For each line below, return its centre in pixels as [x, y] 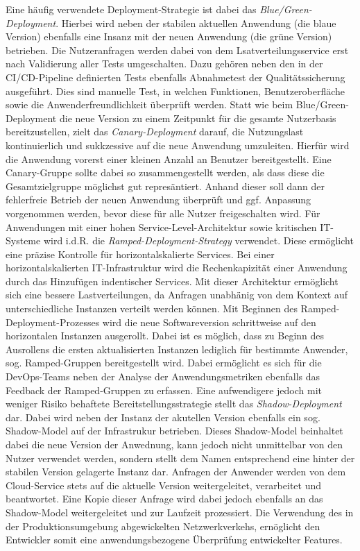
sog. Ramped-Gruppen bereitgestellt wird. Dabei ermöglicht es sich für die [164, 363]
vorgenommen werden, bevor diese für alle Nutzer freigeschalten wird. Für [163, 213]
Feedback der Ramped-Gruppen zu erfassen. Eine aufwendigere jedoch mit [164, 390]
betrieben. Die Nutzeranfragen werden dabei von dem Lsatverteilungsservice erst [177, 50]
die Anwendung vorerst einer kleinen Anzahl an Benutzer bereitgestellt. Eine [169, 159]
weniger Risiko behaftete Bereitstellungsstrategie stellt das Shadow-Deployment [174, 404]
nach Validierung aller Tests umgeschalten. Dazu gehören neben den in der [164, 63]
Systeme [23, 240]
